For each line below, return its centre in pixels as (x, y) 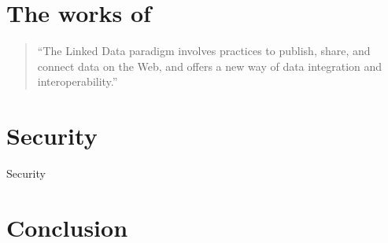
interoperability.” (78, 81)
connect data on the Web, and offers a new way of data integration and (210, 66)
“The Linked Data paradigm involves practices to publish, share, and (204, 51)
